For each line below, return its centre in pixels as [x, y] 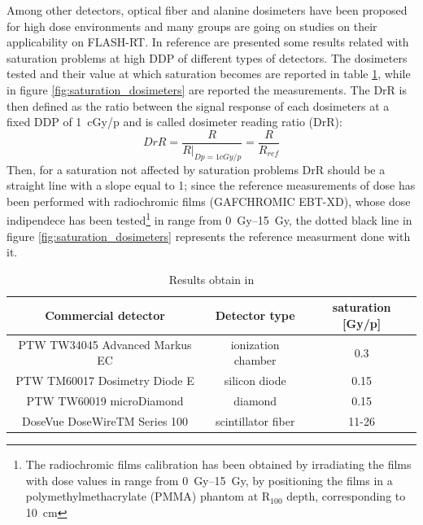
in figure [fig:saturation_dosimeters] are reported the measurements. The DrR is [207, 89]
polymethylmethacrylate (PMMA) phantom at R [148, 496]
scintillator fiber [255, 420]
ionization [255, 344]
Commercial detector [105, 315]
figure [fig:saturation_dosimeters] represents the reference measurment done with [209, 236]
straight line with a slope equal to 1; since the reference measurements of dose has [211, 185]
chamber [255, 360]
